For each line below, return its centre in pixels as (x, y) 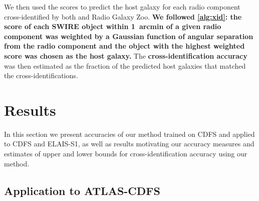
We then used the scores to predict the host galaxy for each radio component (122, 7)
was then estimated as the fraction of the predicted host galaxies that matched (125, 65)
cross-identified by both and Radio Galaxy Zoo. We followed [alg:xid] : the (123, 16)
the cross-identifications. (41, 75)
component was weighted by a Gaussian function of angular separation (129, 36)
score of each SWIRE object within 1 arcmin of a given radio (113, 26)
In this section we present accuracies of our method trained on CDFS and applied (129, 134)
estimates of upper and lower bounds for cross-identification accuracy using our (126, 154)
